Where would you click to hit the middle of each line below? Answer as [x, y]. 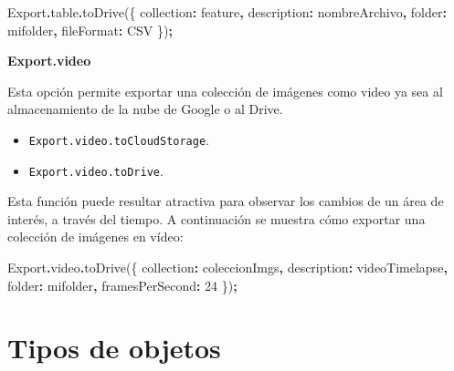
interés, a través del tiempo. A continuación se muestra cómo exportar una [216, 218]
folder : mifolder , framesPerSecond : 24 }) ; [122, 285]
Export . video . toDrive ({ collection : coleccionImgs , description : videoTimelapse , [227, 268]
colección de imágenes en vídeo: [95, 237]
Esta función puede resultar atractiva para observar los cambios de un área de [226, 201]
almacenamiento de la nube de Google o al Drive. [145, 109]
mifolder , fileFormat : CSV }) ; [90, 30]
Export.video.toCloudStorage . [119, 139]
